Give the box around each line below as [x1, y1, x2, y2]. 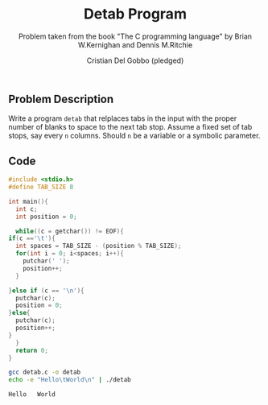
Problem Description [8, 92, 114, 105]
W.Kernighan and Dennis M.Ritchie [77, 39, 193, 49]
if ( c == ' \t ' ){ [8, 234, 56, 242]
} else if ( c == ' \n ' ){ [8, 287, 85, 295]
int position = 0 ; [15, 213, 78, 221]
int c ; [15, 205, 38, 213]
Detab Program [83, 5, 188, 23]
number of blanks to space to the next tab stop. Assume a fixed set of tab [8, 122, 253, 132]
